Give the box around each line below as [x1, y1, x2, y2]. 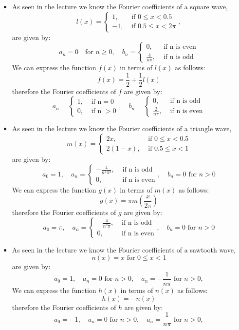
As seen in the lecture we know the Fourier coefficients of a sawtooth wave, [12, 244, 236, 254]
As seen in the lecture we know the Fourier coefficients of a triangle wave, [12, 123, 232, 134]
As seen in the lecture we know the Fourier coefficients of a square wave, [12, 1, 228, 11]
